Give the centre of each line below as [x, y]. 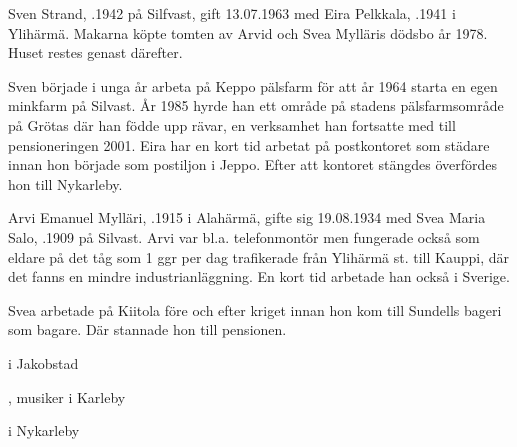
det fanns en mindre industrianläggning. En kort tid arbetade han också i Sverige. [259, 276]
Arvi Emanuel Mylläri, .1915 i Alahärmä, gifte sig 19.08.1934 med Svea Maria [247, 217]
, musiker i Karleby [67, 396]
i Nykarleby [44, 430]
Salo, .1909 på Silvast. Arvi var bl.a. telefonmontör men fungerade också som [244, 236]
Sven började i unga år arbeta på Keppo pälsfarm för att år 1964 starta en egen [253, 85]
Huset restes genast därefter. [95, 52]
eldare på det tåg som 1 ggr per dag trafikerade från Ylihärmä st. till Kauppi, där [259, 256]
